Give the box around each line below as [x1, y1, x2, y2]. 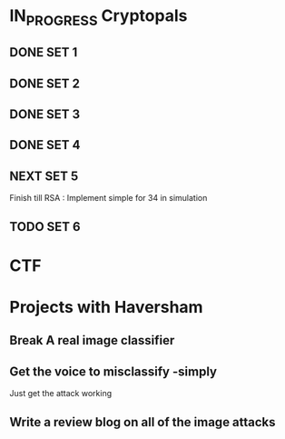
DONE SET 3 [9, 106, 81, 122]
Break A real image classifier [9, 333, 175, 348]
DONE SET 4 [9, 137, 81, 153]
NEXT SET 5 [9, 168, 79, 184]
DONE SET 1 [9, 45, 78, 60]
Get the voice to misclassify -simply [9, 364, 218, 379]
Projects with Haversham [9, 296, 203, 317]
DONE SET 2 [9, 75, 80, 91]
